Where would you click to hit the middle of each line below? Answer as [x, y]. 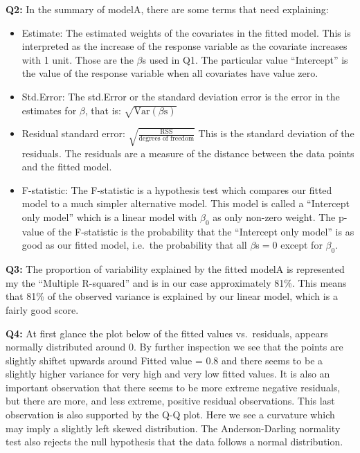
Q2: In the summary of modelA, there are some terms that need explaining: [167, 9]
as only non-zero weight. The [274, 216]
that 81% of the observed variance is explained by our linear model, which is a [172, 296]
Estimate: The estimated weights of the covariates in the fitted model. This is [186, 32]
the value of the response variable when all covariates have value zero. [170, 73]
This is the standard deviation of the [276, 133]
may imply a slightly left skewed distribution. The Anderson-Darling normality [173, 428]
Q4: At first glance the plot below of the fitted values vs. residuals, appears [167, 333]
